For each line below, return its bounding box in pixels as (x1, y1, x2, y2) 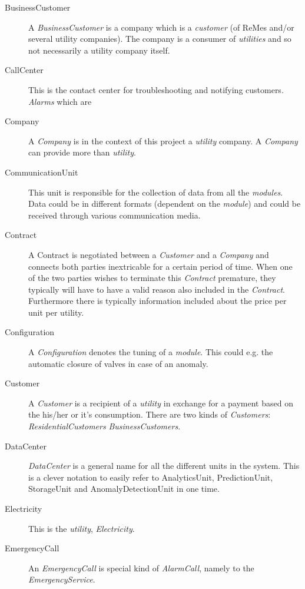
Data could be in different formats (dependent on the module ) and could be (28, 197, 301, 210)
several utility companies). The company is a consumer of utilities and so (28, 32, 291, 45)
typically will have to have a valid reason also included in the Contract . (28, 283, 286, 295)
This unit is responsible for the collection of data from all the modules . (28, 186, 283, 198)
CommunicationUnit (5, 166, 78, 178)
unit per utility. (28, 306, 84, 318)
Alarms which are (28, 95, 92, 107)
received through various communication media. (28, 209, 201, 221)
